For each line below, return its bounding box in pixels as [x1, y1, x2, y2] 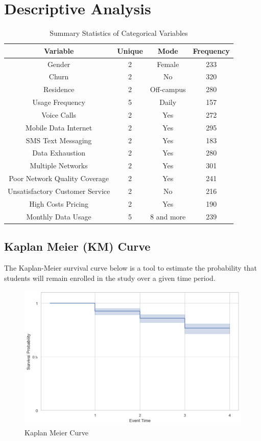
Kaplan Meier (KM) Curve [4, 238, 151, 254]
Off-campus [150, 84, 186, 95]
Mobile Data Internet [26, 122, 92, 133]
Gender [47, 58, 70, 69]
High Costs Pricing [29, 198, 89, 209]
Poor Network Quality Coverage [9, 173, 109, 184]
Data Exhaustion [32, 147, 86, 158]
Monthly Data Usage [26, 211, 91, 222]
